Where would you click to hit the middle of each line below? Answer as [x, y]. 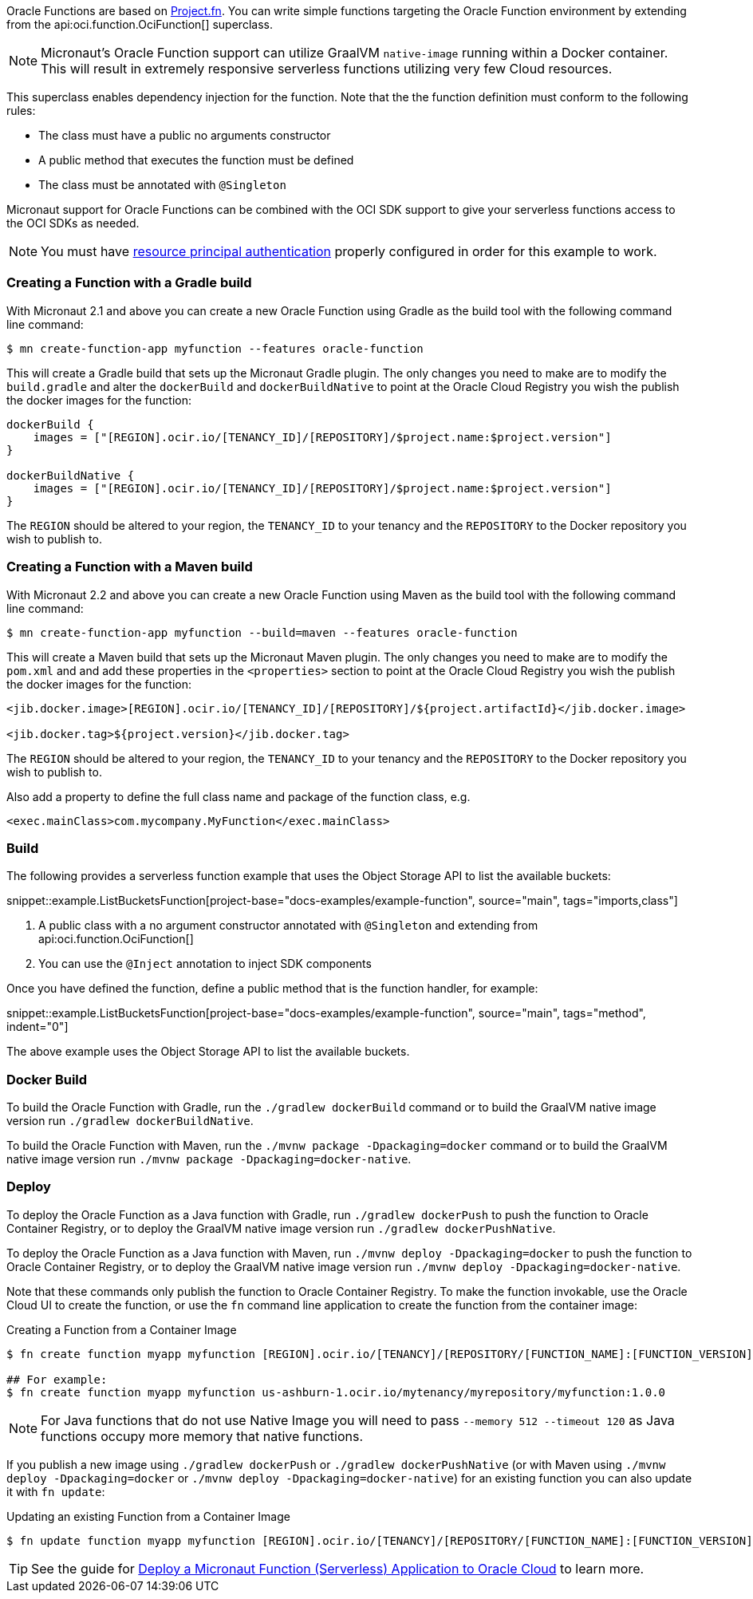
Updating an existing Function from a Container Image [148, 1516]
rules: [21, 111]
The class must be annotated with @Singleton [162, 185]
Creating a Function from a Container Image [122, 1329]
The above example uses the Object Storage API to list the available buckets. [208, 1052]
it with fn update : [56, 1491]
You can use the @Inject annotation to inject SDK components [205, 964]
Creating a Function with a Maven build [130, 567]
